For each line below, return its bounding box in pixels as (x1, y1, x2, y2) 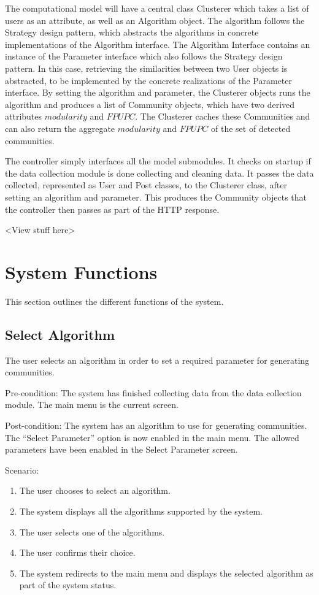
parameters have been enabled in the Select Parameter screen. (5, 443, 238, 456)
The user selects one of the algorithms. (19, 525, 165, 538)
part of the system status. (19, 578, 117, 591)
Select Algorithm (5, 324, 115, 344)
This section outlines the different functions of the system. (5, 294, 224, 307)
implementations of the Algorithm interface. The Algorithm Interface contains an (5, 37, 310, 50)
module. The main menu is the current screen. (5, 398, 179, 411)
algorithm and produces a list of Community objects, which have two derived (5, 98, 295, 110)
